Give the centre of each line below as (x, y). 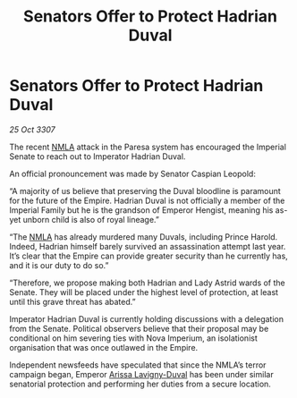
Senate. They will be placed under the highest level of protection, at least (144, 292)
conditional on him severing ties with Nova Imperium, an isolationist (133, 338)
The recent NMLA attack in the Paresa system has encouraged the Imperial (148, 147)
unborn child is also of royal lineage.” (91, 219)
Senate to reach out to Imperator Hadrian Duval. (98, 156)
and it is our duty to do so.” (59, 265)
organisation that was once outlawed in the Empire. (104, 347)
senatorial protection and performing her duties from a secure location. (140, 384)
